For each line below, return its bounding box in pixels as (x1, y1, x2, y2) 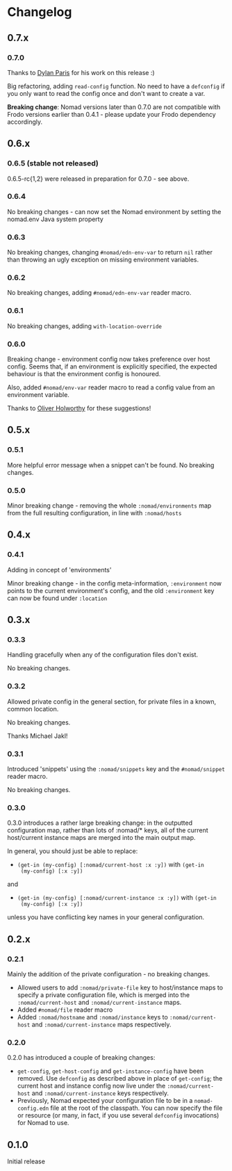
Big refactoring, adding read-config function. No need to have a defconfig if (7, 81, 225, 90)
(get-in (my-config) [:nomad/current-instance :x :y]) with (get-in (17, 894, 217, 902)
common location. (7, 704, 59, 713)
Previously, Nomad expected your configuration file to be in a (17, 1097, 193, 1105)
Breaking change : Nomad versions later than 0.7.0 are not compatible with (7, 102, 221, 111)
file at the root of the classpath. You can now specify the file (50, 1104, 223, 1113)
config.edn (17, 1105, 49, 1113)
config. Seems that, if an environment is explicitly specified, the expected (7, 362, 217, 371)
